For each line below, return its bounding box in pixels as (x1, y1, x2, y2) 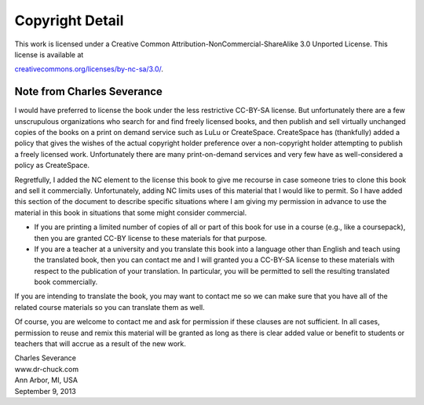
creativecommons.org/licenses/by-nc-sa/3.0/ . (14, 64, 164, 74)
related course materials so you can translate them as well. (14, 302, 205, 312)
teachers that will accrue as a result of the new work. (14, 339, 186, 348)
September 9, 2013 (14, 386, 76, 396)
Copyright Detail (14, 12, 124, 29)
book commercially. (34, 277, 98, 286)
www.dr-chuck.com (14, 364, 79, 374)
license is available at (14, 49, 84, 59)
